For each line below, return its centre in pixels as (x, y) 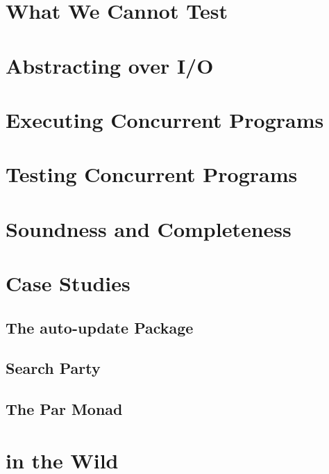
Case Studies (68, 283)
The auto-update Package (100, 327)
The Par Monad (64, 409)
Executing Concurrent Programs (165, 119)
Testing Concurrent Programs (152, 174)
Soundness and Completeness (149, 228)
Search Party (53, 368)
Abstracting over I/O (110, 65)
